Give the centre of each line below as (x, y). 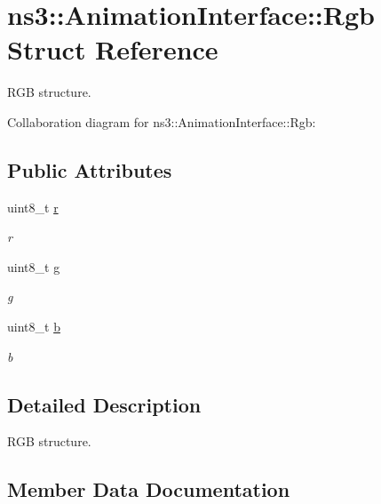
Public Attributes (90, 169)
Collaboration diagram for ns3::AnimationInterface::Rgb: (162, 121)
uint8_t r (33, 207)
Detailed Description (104, 404)
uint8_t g (34, 266)
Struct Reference (113, 49)
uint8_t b (34, 327)
